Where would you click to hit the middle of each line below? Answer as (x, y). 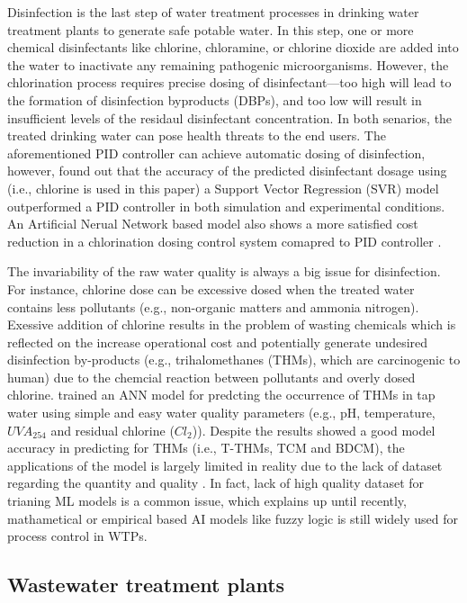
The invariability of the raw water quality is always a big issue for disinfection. (224, 271)
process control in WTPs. (77, 536)
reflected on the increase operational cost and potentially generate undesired (218, 342)
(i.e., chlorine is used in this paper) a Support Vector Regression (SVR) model (223, 188)
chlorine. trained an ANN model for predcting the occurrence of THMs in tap (221, 395)
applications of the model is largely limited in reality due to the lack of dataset (225, 465)
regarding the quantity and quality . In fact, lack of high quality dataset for (216, 483)
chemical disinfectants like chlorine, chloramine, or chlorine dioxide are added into (233, 47)
